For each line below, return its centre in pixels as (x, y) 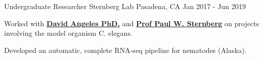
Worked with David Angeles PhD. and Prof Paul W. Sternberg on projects (132, 23)
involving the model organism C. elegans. (68, 33)
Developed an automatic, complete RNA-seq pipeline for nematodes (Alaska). (125, 50)
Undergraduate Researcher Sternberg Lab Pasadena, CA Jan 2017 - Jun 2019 (125, 6)
